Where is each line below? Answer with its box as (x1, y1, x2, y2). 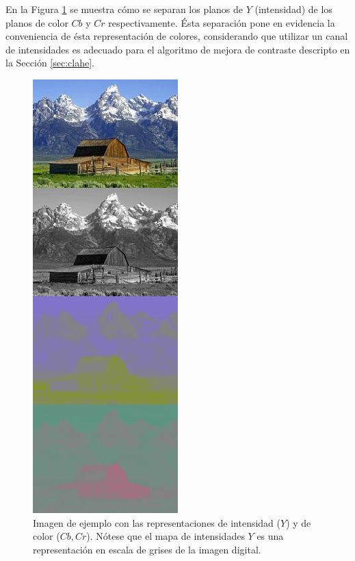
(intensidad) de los (254, 2, 332, 16)
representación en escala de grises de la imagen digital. (33, 542, 261, 556)
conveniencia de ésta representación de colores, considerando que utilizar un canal (5, 29, 348, 43)
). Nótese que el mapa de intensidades (86, 529, 245, 543)
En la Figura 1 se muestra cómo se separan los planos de (5, 2, 244, 16)
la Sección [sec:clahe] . (5, 55, 94, 70)
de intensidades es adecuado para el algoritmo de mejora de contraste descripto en (5, 42, 350, 56)
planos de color (5, 15, 68, 29)
